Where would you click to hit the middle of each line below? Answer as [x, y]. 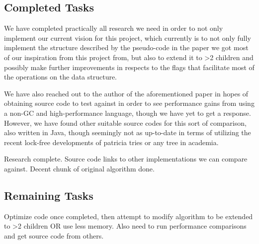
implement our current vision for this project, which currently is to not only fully [128, 38]
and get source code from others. [54, 235]
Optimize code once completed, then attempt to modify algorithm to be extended [129, 216]
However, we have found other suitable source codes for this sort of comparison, [125, 122]
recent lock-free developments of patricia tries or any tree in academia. [111, 142]
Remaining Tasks [49, 195]
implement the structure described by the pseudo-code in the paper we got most [126, 47]
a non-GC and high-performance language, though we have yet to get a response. [128, 113]
